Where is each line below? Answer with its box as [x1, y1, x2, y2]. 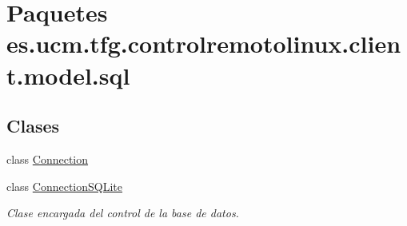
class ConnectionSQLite [6, 177, 123, 194]
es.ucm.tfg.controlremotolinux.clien [6, 27, 401, 60]
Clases [6, 113, 60, 138]
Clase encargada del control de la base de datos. [6, 204, 239, 221]
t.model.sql [6, 58, 130, 91]
